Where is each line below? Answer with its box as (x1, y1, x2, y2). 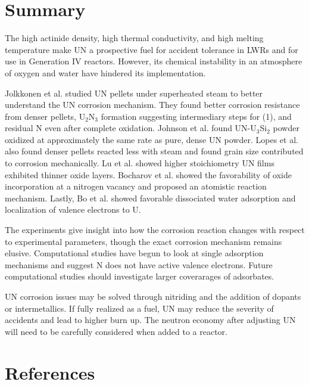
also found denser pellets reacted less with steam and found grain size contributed (5, 145, 304, 157)
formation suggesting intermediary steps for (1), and (101, 110, 292, 122)
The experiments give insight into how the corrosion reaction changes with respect (5, 223, 305, 236)
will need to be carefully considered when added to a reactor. (5, 325, 227, 337)
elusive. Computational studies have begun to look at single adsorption (5, 247, 264, 259)
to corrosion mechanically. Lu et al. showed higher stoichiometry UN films (5, 157, 274, 169)
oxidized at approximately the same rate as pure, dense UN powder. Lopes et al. (5, 133, 298, 145)
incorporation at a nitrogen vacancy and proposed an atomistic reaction (5, 180, 267, 192)
